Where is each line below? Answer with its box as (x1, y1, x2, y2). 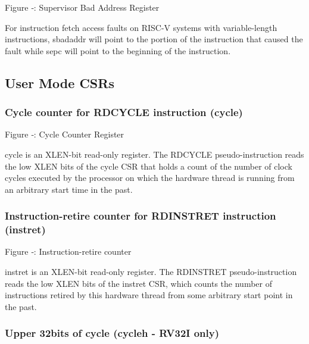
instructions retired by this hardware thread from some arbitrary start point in (5, 289, 293, 301)
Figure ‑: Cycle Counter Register (5, 128, 124, 140)
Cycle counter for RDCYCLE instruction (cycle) (5, 105, 243, 120)
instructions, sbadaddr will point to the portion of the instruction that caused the (5, 33, 303, 45)
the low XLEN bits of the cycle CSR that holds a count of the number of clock (5, 160, 292, 172)
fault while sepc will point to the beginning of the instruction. (5, 44, 231, 57)
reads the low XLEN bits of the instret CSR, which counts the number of (5, 277, 272, 289)
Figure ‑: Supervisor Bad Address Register (5, 1, 160, 13)
